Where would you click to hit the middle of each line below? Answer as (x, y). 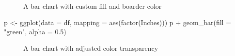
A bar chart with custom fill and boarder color (93, 6)
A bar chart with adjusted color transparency (91, 48)
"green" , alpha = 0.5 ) (35, 32)
